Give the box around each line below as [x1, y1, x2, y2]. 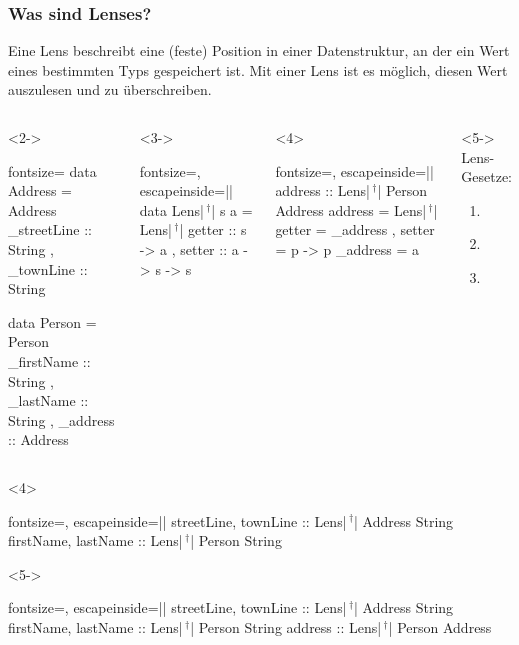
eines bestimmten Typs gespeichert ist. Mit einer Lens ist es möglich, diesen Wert [8, 59, 508, 80]
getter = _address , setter [275, 219, 435, 240]
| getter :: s [179, 219, 247, 240]
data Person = [8, 311, 97, 332]
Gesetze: [461, 166, 513, 187]
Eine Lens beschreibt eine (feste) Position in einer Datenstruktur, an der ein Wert [8, 40, 510, 61]
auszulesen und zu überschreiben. [8, 79, 212, 100]
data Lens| [139, 199, 204, 220]
